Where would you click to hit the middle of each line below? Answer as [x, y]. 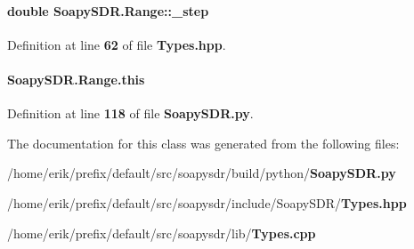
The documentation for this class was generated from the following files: [203, 143]
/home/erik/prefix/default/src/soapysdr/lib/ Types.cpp [162, 233]
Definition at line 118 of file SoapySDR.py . [130, 113]
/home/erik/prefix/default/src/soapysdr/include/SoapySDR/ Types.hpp [207, 202]
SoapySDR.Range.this [76, 79]
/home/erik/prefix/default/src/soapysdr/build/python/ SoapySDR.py [202, 173]
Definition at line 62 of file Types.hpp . [117, 44]
